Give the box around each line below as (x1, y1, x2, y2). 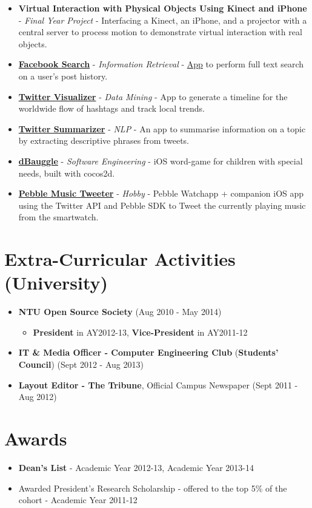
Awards (4, 425, 67, 450)
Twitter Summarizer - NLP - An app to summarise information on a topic (18, 122, 306, 135)
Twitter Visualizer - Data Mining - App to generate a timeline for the (18, 90, 288, 103)
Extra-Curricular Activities (4, 246, 236, 271)
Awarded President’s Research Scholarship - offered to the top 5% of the (18, 481, 287, 494)
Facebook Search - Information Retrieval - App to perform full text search (18, 58, 304, 70)
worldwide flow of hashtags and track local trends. (18, 102, 205, 115)
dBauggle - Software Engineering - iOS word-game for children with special (18, 154, 303, 167)
